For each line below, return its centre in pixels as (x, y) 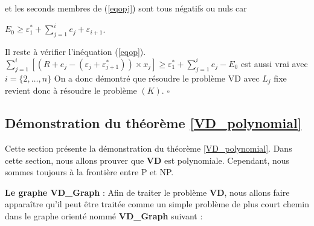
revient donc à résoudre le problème (71, 90)
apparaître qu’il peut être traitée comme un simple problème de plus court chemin (157, 204)
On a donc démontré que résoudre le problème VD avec (157, 78)
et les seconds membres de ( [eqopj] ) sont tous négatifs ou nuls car (126, 8)
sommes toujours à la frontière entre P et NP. (89, 172)
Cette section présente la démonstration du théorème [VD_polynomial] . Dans (149, 148)
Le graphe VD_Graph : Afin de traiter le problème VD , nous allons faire (147, 192)
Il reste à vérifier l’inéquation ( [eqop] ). (75, 51)
